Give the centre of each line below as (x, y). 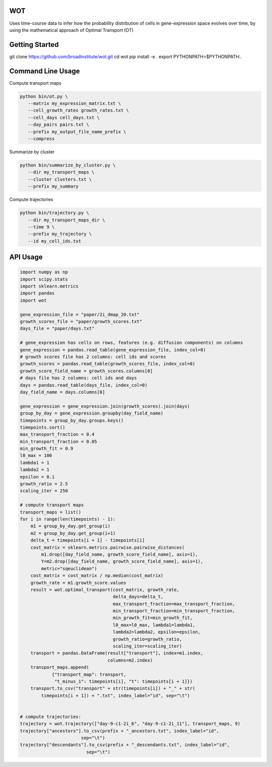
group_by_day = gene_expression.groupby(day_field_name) (92, 413)
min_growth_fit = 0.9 (47, 449)
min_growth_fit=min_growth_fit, (153, 618)
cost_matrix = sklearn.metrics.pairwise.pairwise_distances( (108, 547)
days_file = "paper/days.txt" (57, 329)
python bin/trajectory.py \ (54, 213)
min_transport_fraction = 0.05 (59, 441)
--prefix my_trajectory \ (60, 234)
